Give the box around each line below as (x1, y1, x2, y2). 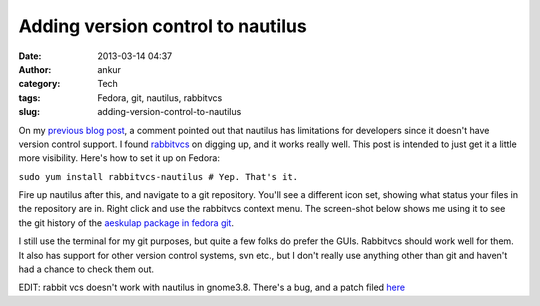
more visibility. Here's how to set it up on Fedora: (18, 152, 220, 164)
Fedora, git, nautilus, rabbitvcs (97, 91, 223, 104)
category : (18, 78, 61, 90)
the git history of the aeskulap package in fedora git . (18, 216, 235, 229)
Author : (18, 63, 52, 75)
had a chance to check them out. (18, 263, 155, 275)
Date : (18, 50, 42, 62)
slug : (18, 106, 40, 118)
